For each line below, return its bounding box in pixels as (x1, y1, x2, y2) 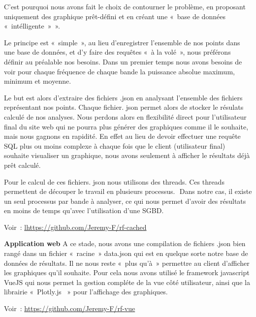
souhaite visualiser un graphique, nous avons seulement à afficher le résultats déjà (4, 150, 250, 160)
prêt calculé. (4, 159, 41, 170)
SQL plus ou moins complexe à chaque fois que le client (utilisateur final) (4, 140, 225, 151)
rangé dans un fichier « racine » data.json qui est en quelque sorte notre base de (4, 248, 248, 258)
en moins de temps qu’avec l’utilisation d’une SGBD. (4, 205, 164, 216)
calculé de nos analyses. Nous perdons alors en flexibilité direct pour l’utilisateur (4, 111, 247, 122)
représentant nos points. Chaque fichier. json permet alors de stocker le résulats (4, 102, 244, 112)
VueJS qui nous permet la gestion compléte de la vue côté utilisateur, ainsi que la (4, 277, 250, 287)
